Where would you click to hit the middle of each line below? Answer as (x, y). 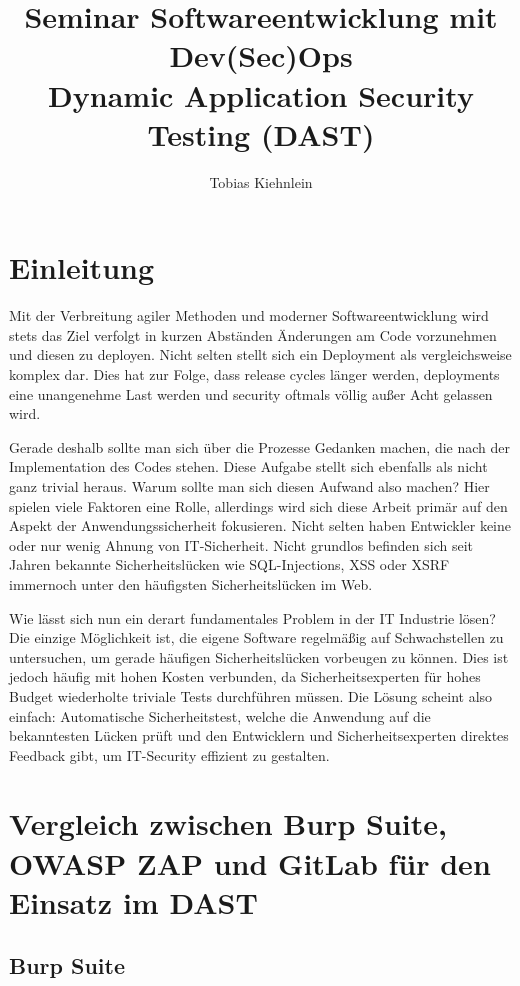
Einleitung (82, 267)
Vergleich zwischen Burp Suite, (228, 823)
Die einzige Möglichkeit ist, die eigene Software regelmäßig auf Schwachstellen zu (256, 637)
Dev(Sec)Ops (261, 55)
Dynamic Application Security (261, 94)
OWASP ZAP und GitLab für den (250, 862)
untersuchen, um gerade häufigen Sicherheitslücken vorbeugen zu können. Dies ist (259, 656)
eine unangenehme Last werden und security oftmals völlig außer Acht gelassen (251, 393)
